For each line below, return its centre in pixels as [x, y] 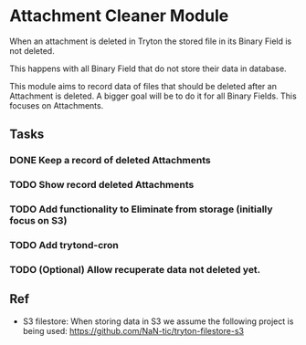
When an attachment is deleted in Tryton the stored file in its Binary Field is [151, 41]
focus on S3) [38, 221]
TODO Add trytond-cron [64, 246]
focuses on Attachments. [57, 105]
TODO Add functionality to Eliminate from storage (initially [141, 209]
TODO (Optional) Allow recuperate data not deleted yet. [135, 269]
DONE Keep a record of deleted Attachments [111, 161]
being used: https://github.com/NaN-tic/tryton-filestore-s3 [133, 330]
